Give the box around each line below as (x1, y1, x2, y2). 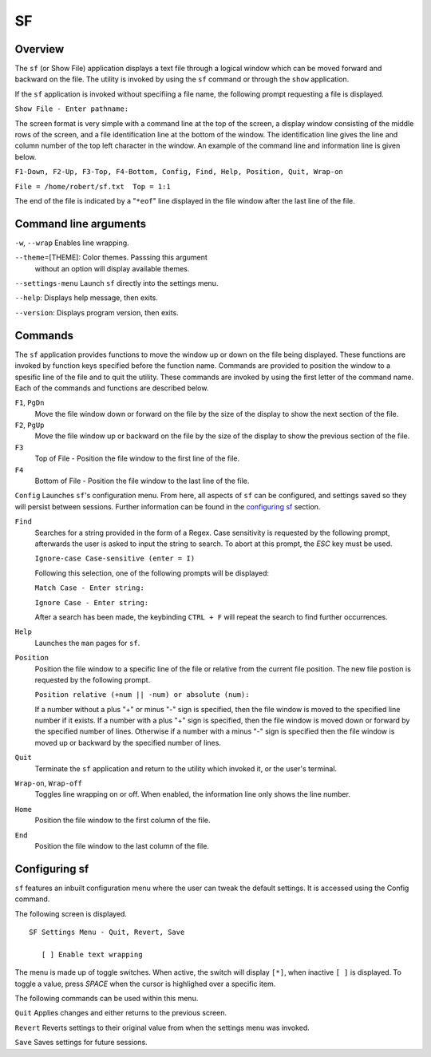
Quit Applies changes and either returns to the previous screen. (14, 1008, 227, 1018)
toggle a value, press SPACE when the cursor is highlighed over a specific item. (14, 979, 276, 988)
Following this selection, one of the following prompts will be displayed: (34, 568, 270, 578)
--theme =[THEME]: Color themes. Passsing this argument (14, 252, 208, 263)
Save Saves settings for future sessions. (14, 1038, 148, 1047)
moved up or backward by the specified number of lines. (34, 738, 221, 747)
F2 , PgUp (14, 420, 45, 430)
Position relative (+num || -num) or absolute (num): (34, 691, 250, 699)
